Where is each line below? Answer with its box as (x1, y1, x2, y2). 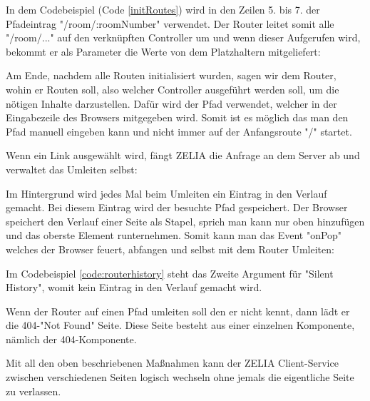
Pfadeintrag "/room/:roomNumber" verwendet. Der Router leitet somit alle (6, 16, 334, 31)
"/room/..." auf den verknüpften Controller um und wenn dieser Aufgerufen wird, (6, 30, 361, 45)
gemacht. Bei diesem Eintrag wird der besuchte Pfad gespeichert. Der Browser (6, 200, 348, 215)
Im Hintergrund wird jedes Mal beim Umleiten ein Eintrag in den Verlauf (6, 186, 327, 200)
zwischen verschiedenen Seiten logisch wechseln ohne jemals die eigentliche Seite (6, 370, 354, 385)
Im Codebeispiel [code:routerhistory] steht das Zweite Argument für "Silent (6, 265, 334, 280)
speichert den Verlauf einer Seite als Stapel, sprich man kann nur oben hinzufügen (6, 213, 365, 228)
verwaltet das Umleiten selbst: (6, 161, 138, 176)
